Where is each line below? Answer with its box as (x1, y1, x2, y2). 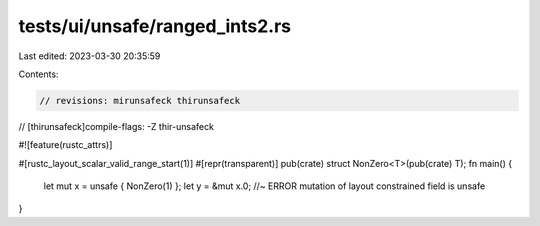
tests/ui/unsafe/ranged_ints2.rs (18, 15, 292, 37)
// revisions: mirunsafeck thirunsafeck (39, 95, 240, 106)
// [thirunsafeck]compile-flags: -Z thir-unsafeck (18, 120, 215, 132)
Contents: (18, 68, 59, 80)
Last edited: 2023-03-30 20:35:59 (18, 50, 161, 62)
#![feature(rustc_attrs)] (18, 139, 113, 151)
